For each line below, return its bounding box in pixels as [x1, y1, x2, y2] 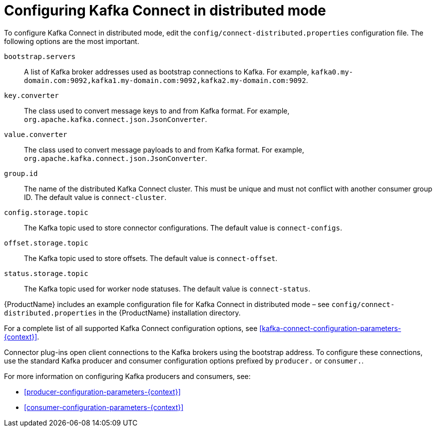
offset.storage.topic [4, 238, 88, 247]
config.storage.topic [4, 208, 88, 216]
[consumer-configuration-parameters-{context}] [24, 402, 184, 411]
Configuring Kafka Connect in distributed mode [4, 2, 326, 19]
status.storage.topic [4, 269, 88, 277]
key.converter [4, 91, 59, 99]
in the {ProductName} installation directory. [98, 308, 241, 317]
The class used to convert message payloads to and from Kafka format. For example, [24, 145, 305, 154]
